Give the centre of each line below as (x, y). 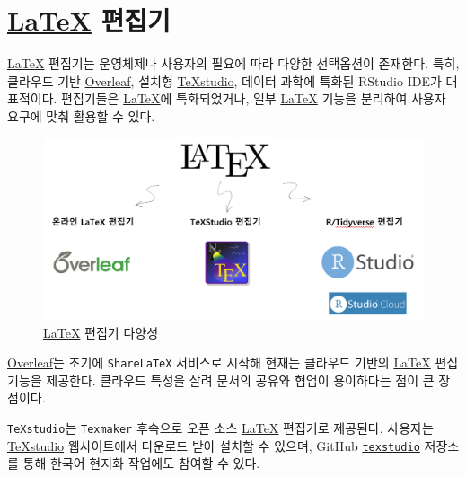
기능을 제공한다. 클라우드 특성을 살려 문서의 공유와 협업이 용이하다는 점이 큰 (221, 380)
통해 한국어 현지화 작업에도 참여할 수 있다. (141, 463)
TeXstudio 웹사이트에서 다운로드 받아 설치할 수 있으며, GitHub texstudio (214, 445)
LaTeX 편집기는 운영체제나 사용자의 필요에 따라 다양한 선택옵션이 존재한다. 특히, (233, 63)
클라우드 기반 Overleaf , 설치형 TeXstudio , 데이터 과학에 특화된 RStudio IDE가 (224, 80)
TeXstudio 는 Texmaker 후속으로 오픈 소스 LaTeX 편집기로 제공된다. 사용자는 (220, 428)
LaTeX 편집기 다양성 (101, 332)
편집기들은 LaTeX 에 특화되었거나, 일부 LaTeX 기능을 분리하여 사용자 (254, 98)
